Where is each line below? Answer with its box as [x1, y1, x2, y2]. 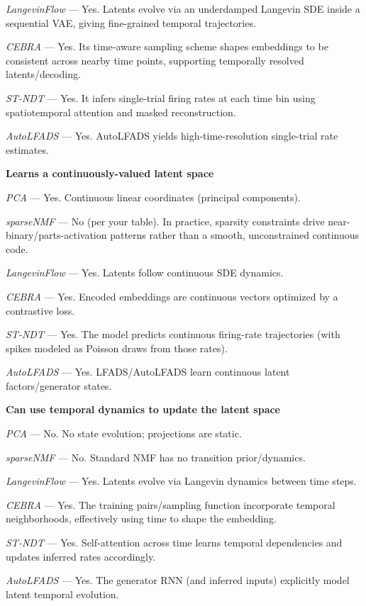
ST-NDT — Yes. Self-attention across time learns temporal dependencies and [6, 535, 343, 550]
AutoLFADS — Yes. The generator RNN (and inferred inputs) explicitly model [6, 573, 350, 588]
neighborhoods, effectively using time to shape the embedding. [6, 511, 277, 526]
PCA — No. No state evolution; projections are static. [6, 426, 242, 441]
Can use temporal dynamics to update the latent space [6, 402, 280, 417]
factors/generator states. [6, 378, 112, 393]
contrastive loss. [6, 303, 75, 318]
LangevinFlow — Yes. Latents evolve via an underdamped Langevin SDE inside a [6, 1, 360, 16]
